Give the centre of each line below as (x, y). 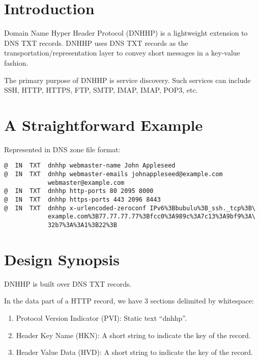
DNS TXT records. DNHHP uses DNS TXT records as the (96, 43)
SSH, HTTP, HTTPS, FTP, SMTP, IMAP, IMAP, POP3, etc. (101, 90)
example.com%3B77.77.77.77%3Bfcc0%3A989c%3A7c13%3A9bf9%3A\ (151, 217)
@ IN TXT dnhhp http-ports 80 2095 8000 (79, 191)
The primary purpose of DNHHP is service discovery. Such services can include (127, 80)
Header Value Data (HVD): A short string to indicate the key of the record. (134, 352)
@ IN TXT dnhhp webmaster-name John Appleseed (90, 166)
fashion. (16, 62)
